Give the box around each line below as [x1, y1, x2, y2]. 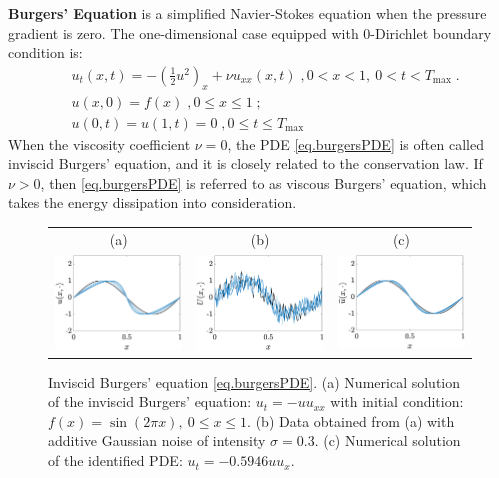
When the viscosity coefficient [8, 133, 191, 154]
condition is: [8, 42, 83, 63]
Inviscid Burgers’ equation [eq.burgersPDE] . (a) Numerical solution [48, 371, 460, 392]
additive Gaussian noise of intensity [48, 430, 266, 451]
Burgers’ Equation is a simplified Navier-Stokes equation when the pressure [8, 3, 487, 23]
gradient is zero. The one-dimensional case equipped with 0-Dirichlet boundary [8, 22, 492, 43]
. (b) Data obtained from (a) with [247, 410, 455, 431]
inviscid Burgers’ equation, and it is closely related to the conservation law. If [8, 153, 483, 174]
